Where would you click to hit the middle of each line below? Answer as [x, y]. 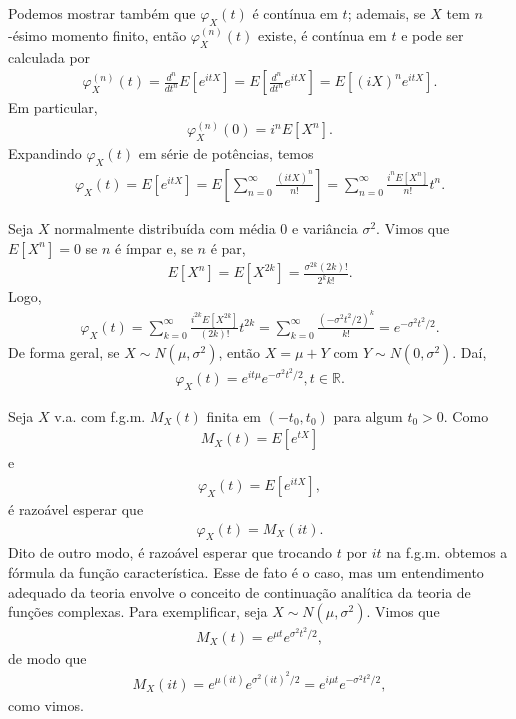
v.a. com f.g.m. [100, 415]
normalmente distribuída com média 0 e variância [206, 227]
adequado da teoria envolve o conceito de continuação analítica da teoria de [239, 591]
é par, [228, 247]
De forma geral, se [64, 352]
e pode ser [432, 34]
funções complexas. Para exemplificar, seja [138, 611]
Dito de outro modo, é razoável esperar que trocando [170, 552]
